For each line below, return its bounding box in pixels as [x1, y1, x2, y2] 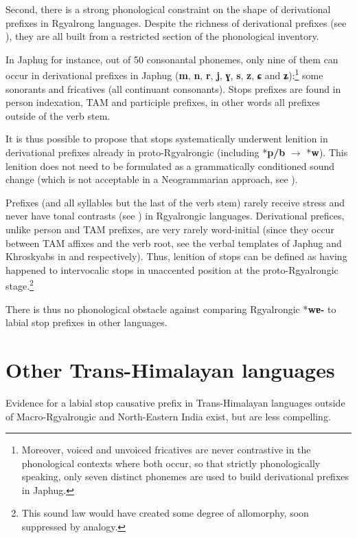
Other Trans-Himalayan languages [5, 355, 335, 383]
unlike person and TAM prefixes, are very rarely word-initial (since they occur [5, 222, 334, 236]
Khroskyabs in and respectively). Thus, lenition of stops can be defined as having [5, 249, 347, 263]
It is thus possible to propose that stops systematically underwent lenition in [5, 131, 328, 146]
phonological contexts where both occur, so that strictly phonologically [21, 455, 321, 470]
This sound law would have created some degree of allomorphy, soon [21, 506, 309, 520]
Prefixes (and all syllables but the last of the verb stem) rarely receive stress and [5, 195, 345, 209]
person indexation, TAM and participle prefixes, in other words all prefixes [5, 95, 320, 109]
